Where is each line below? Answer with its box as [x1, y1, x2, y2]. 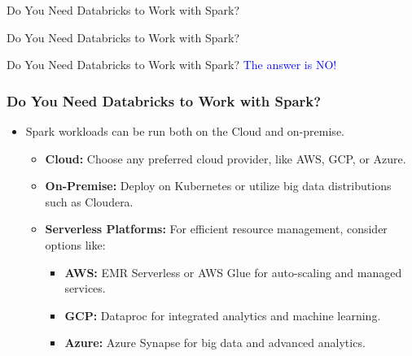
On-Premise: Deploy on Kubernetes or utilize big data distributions [45, 177, 392, 194]
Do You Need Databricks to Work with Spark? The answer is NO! [7, 56, 337, 73]
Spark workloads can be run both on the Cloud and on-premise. [25, 123, 344, 139]
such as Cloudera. [45, 193, 134, 210]
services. [64, 280, 106, 297]
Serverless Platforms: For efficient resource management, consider [45, 220, 388, 237]
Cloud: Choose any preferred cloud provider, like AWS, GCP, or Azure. [45, 150, 406, 167]
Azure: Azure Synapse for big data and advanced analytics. [64, 334, 366, 351]
